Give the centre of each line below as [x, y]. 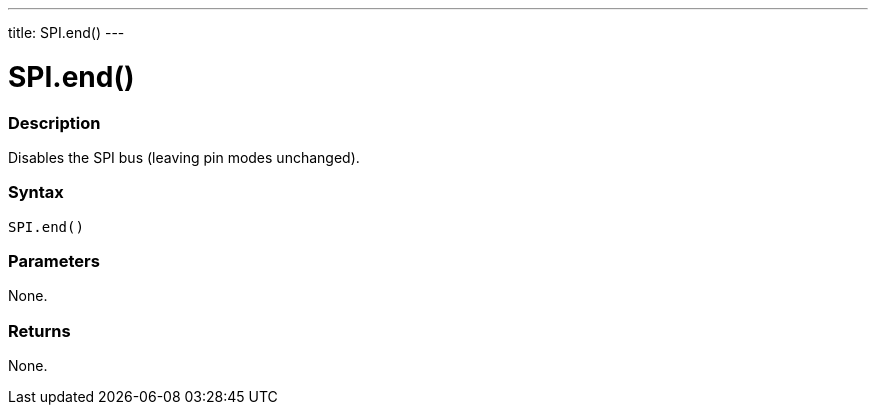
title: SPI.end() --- [66, 32]
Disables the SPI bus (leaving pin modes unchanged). [184, 157]
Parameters [54, 261]
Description [54, 122]
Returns [39, 330]
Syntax [36, 192]
